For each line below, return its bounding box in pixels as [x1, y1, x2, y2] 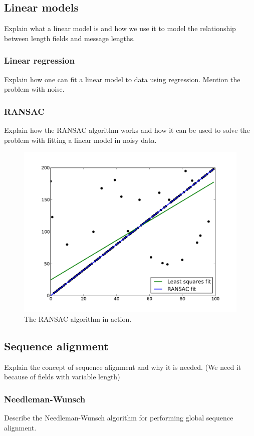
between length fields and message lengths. [4, 33, 135, 43]
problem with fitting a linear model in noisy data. [4, 134, 157, 145]
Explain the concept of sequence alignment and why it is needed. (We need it [4, 361, 241, 372]
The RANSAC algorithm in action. [24, 314, 132, 324]
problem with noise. [4, 84, 65, 94]
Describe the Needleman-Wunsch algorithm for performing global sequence [4, 412, 233, 423]
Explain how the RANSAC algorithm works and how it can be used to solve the [4, 125, 250, 135]
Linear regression [4, 54, 75, 67]
